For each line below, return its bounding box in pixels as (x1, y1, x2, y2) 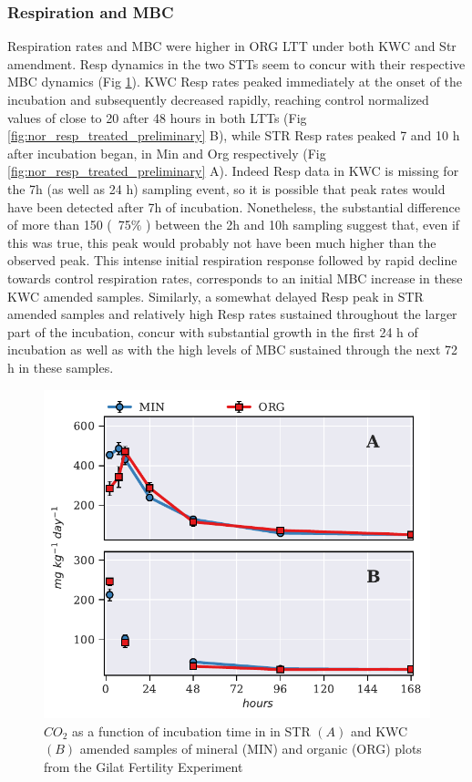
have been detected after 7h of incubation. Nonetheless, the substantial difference (7, 197, 460, 216)
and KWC (350, 721, 408, 740)
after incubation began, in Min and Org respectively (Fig (7, 143, 326, 162)
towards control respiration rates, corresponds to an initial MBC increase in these (7, 268, 463, 287)
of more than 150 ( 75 (7, 215, 131, 234)
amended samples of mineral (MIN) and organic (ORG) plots (79, 739, 422, 758)
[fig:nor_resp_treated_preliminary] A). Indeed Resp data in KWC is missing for (7, 161, 459, 180)
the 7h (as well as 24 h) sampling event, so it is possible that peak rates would (7, 179, 446, 198)
